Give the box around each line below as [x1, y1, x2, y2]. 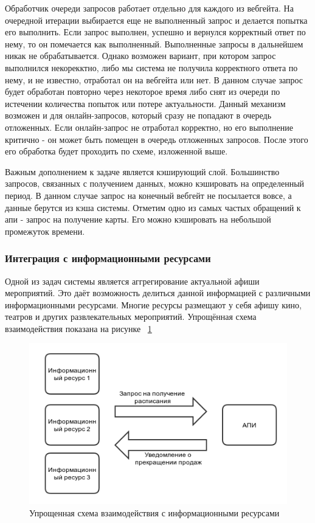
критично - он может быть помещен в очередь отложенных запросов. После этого [5, 133, 308, 145]
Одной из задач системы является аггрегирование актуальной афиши [5, 274, 260, 287]
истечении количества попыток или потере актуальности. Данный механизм [5, 97, 286, 109]
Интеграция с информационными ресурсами [5, 251, 211, 266]
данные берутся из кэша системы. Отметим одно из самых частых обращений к [5, 201, 301, 213]
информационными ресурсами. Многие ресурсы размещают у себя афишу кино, [5, 298, 302, 311]
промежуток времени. [5, 224, 85, 237]
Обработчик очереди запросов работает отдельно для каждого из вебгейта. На [5, 2, 294, 14]
